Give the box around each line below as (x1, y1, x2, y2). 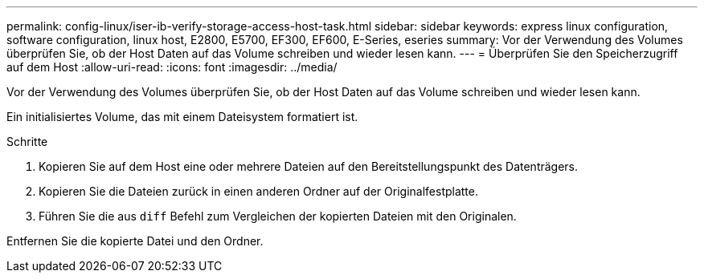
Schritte (6, 135, 48, 148)
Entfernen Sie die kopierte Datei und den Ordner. (6, 234, 264, 248)
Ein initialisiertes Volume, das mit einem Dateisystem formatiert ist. (6, 110, 358, 123)
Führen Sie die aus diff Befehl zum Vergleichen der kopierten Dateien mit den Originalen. (39, 209, 517, 223)
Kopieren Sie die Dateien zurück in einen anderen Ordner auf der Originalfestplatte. (39, 184, 479, 198)
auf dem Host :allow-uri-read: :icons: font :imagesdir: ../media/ (6, 60, 338, 74)
